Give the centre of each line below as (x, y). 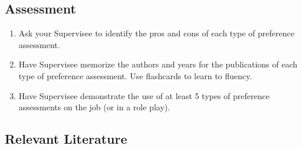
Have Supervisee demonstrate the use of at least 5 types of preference (144, 95)
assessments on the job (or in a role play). (94, 107)
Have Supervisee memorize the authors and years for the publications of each (158, 64)
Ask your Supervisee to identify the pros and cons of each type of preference (156, 33)
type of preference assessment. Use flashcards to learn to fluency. (135, 75)
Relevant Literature (66, 139)
